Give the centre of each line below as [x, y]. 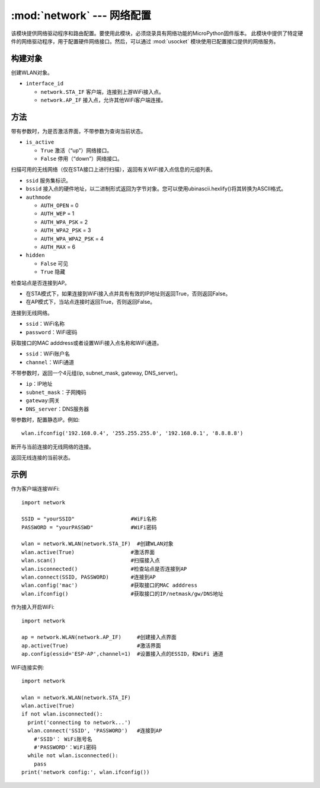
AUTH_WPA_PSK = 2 [64, 222]
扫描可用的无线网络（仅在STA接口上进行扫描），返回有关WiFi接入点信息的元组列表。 [113, 170]
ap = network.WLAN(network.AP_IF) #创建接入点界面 [99, 637]
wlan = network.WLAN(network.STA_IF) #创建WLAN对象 [98, 544]
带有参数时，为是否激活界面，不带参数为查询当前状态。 [79, 131]
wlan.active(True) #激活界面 [88, 552]
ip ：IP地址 [39, 384]
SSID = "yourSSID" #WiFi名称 [89, 519]
